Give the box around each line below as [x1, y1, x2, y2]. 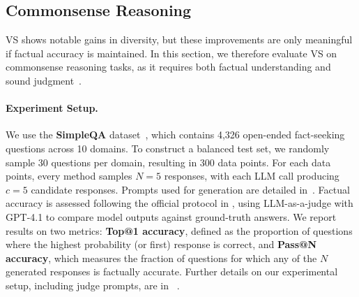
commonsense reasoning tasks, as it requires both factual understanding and [6, 59, 331, 74]
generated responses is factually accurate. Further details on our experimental [6, 264, 338, 279]
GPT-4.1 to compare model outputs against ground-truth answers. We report [6, 209, 337, 224]
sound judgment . [6, 73, 82, 87]
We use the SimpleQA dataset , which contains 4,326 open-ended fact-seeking [6, 127, 345, 142]
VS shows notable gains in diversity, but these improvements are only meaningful [6, 32, 353, 47]
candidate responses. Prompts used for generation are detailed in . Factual [31, 182, 350, 196]
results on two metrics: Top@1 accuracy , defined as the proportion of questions [6, 223, 353, 238]
